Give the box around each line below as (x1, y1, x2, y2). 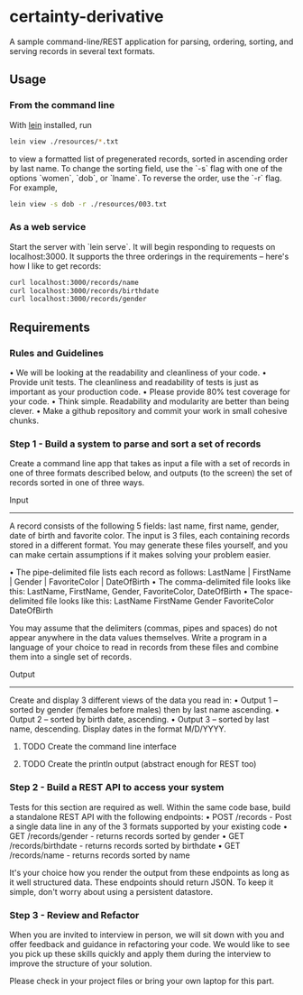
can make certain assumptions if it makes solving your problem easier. (9, 549, 271, 560)
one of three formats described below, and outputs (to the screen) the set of (9, 467, 293, 479)
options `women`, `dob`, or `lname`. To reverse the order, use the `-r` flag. (9, 172, 282, 183)
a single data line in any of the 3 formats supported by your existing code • (9, 821, 289, 832)
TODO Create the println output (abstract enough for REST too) (22, 759, 257, 769)
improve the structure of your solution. (9, 958, 152, 969)
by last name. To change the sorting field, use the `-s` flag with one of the (9, 162, 283, 173)
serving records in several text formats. (9, 45, 156, 56)
